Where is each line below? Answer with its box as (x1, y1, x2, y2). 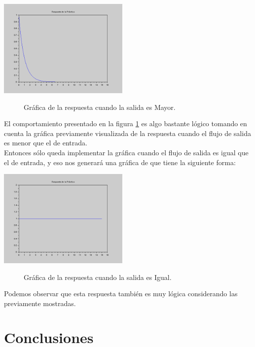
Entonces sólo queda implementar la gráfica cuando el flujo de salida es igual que (4, 147, 249, 157)
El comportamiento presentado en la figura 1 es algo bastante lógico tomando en (4, 118, 247, 129)
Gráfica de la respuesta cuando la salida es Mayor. (24, 102, 176, 112)
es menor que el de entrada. (4, 138, 87, 148)
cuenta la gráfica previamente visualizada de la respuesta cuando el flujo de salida (4, 128, 251, 138)
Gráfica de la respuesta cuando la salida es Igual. (24, 272, 172, 282)
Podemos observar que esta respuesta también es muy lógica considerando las (4, 288, 238, 299)
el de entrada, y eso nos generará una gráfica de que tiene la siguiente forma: (4, 157, 236, 167)
